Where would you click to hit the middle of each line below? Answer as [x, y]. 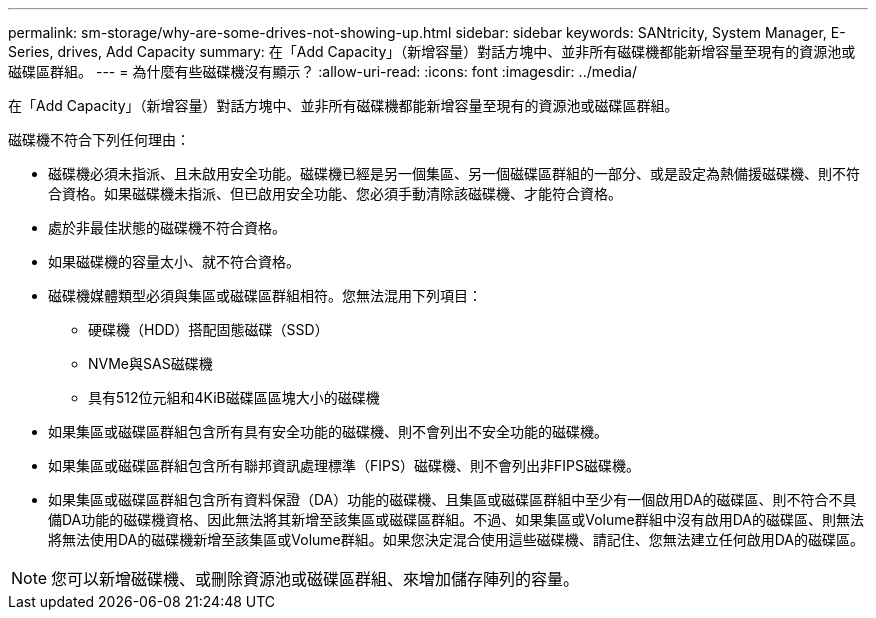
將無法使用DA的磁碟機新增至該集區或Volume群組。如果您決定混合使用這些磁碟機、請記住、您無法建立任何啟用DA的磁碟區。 [456, 539]
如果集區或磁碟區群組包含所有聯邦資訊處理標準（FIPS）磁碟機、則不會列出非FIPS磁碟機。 [344, 465]
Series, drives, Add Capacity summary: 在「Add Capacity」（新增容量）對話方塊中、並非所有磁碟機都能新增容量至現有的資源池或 [432, 51]
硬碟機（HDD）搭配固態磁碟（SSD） [208, 329]
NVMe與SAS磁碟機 [150, 363]
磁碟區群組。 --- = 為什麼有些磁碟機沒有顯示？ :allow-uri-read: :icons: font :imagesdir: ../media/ [323, 71]
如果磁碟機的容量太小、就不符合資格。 [174, 261]
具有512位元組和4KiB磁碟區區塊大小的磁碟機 [234, 397]
